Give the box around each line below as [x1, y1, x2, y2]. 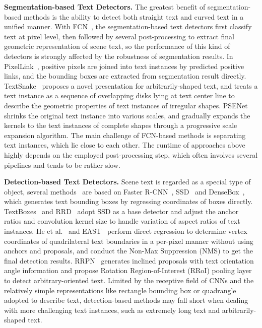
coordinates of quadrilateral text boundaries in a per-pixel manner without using [4, 235, 253, 246]
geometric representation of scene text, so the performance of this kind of [4, 41, 230, 51]
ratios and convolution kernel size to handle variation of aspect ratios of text [4, 216, 240, 226]
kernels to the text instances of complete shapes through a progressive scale [4, 120, 237, 130]
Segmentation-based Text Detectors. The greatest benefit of [4, 2, 206, 12]
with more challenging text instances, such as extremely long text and [4, 304, 220, 315]
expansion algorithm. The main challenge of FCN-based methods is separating [4, 129, 246, 140]
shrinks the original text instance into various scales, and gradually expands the [4, 110, 250, 120]
